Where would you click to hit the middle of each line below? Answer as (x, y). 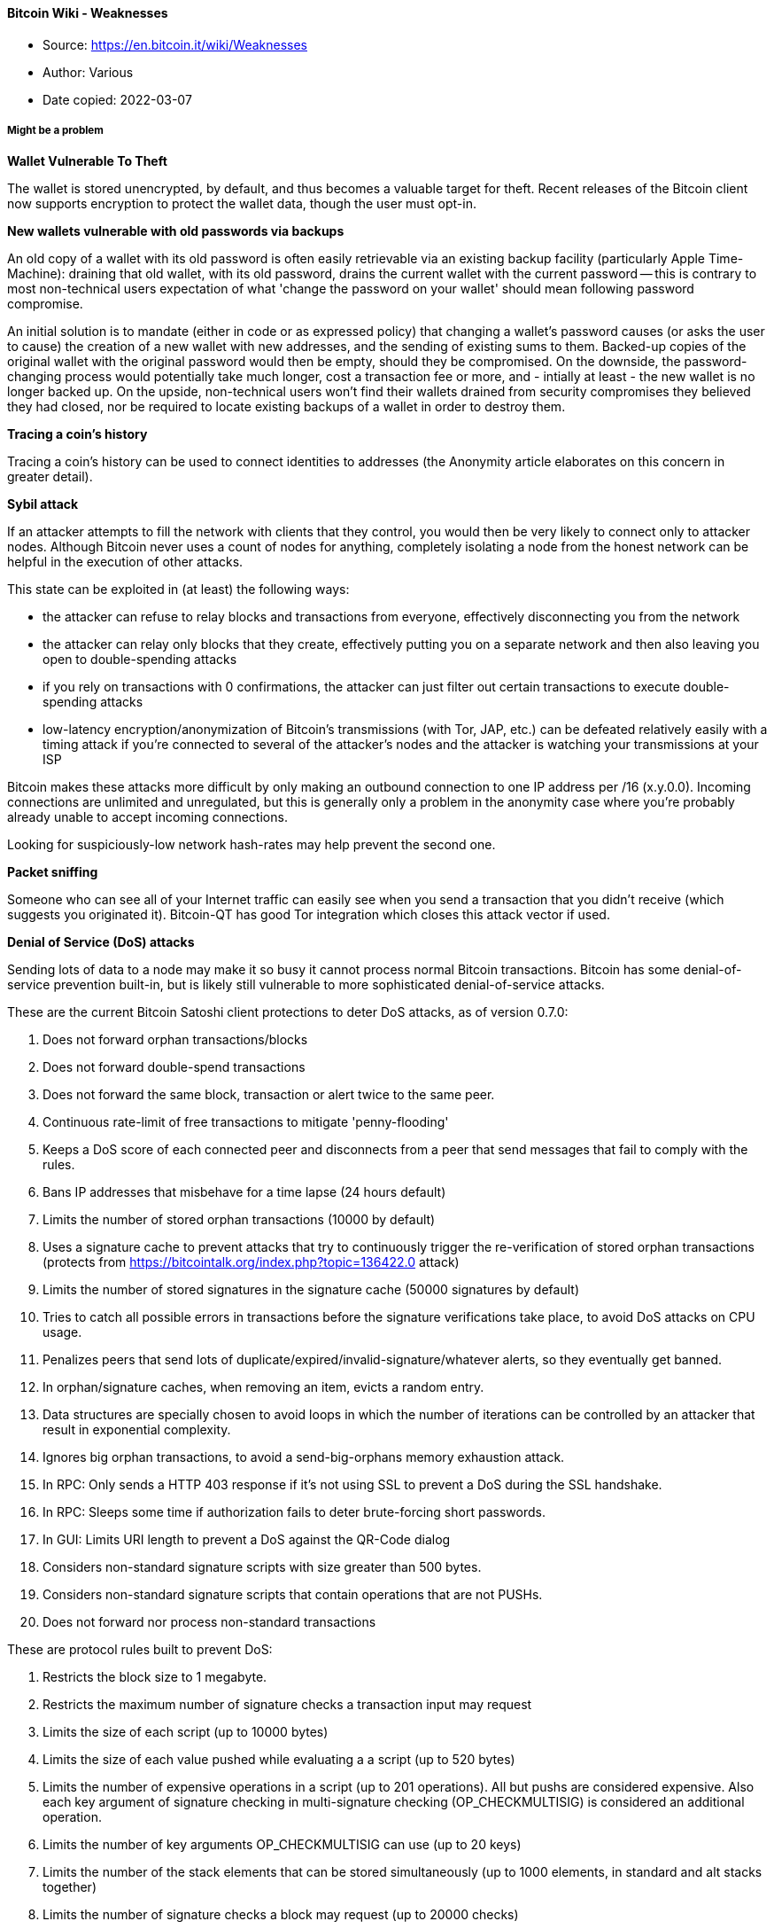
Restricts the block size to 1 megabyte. (155, 1677)
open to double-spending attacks (140, 660)
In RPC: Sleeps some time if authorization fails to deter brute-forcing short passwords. (294, 1512)
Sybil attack (43, 504)
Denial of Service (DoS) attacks (101, 942)
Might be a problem (55, 130)
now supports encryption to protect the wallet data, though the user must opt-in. (242, 204)
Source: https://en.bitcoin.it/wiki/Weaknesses (175, 44)
